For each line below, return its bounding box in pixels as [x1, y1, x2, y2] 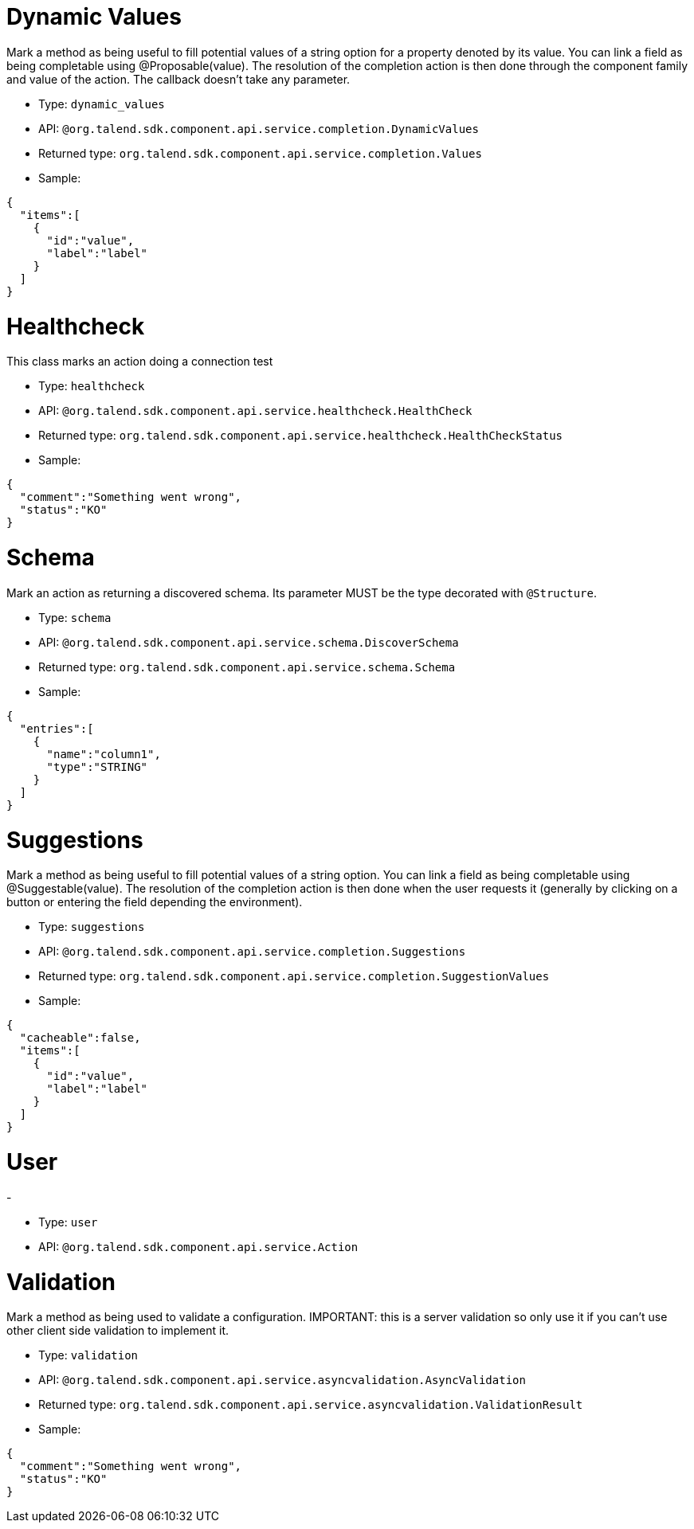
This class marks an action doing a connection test [6, 354, 273, 369]
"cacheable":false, [19, 1031, 141, 1045]
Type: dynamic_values [38, 96, 165, 111]
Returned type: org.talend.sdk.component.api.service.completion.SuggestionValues [38, 969, 550, 983]
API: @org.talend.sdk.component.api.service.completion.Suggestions [38, 944, 466, 959]
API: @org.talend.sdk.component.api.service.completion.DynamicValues [38, 121, 479, 135]
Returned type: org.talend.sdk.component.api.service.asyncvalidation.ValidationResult [38, 1398, 583, 1412]
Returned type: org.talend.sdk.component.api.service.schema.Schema [38, 659, 456, 674]
